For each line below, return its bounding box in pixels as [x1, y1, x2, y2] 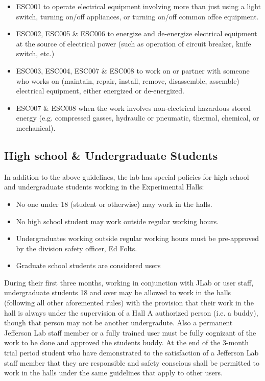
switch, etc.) [16, 48, 55, 59]
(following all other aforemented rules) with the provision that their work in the [4, 297, 254, 308]
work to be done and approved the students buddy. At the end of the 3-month [4, 337, 249, 348]
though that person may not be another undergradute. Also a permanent [4, 317, 233, 328]
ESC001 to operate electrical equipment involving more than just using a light [16, 1, 261, 11]
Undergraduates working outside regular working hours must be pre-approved [16, 233, 259, 244]
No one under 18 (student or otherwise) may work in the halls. [16, 198, 212, 209]
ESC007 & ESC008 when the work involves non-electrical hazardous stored [16, 102, 251, 113]
